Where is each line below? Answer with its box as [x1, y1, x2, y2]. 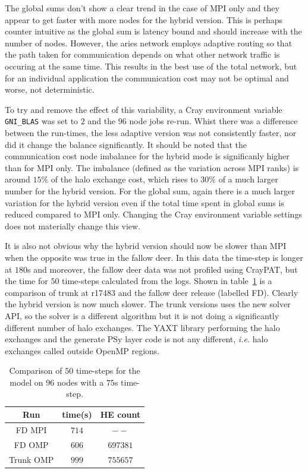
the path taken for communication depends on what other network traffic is [5, 48, 280, 61]
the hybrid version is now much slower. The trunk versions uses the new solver [5, 298, 291, 310]
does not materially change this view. [5, 219, 141, 232]
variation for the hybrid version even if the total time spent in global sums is [5, 196, 284, 209]
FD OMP [14, 438, 49, 450]
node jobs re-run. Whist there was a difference [129, 115, 298, 127]
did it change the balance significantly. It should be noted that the [5, 138, 247, 150]
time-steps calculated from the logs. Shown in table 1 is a [62, 275, 272, 287]
